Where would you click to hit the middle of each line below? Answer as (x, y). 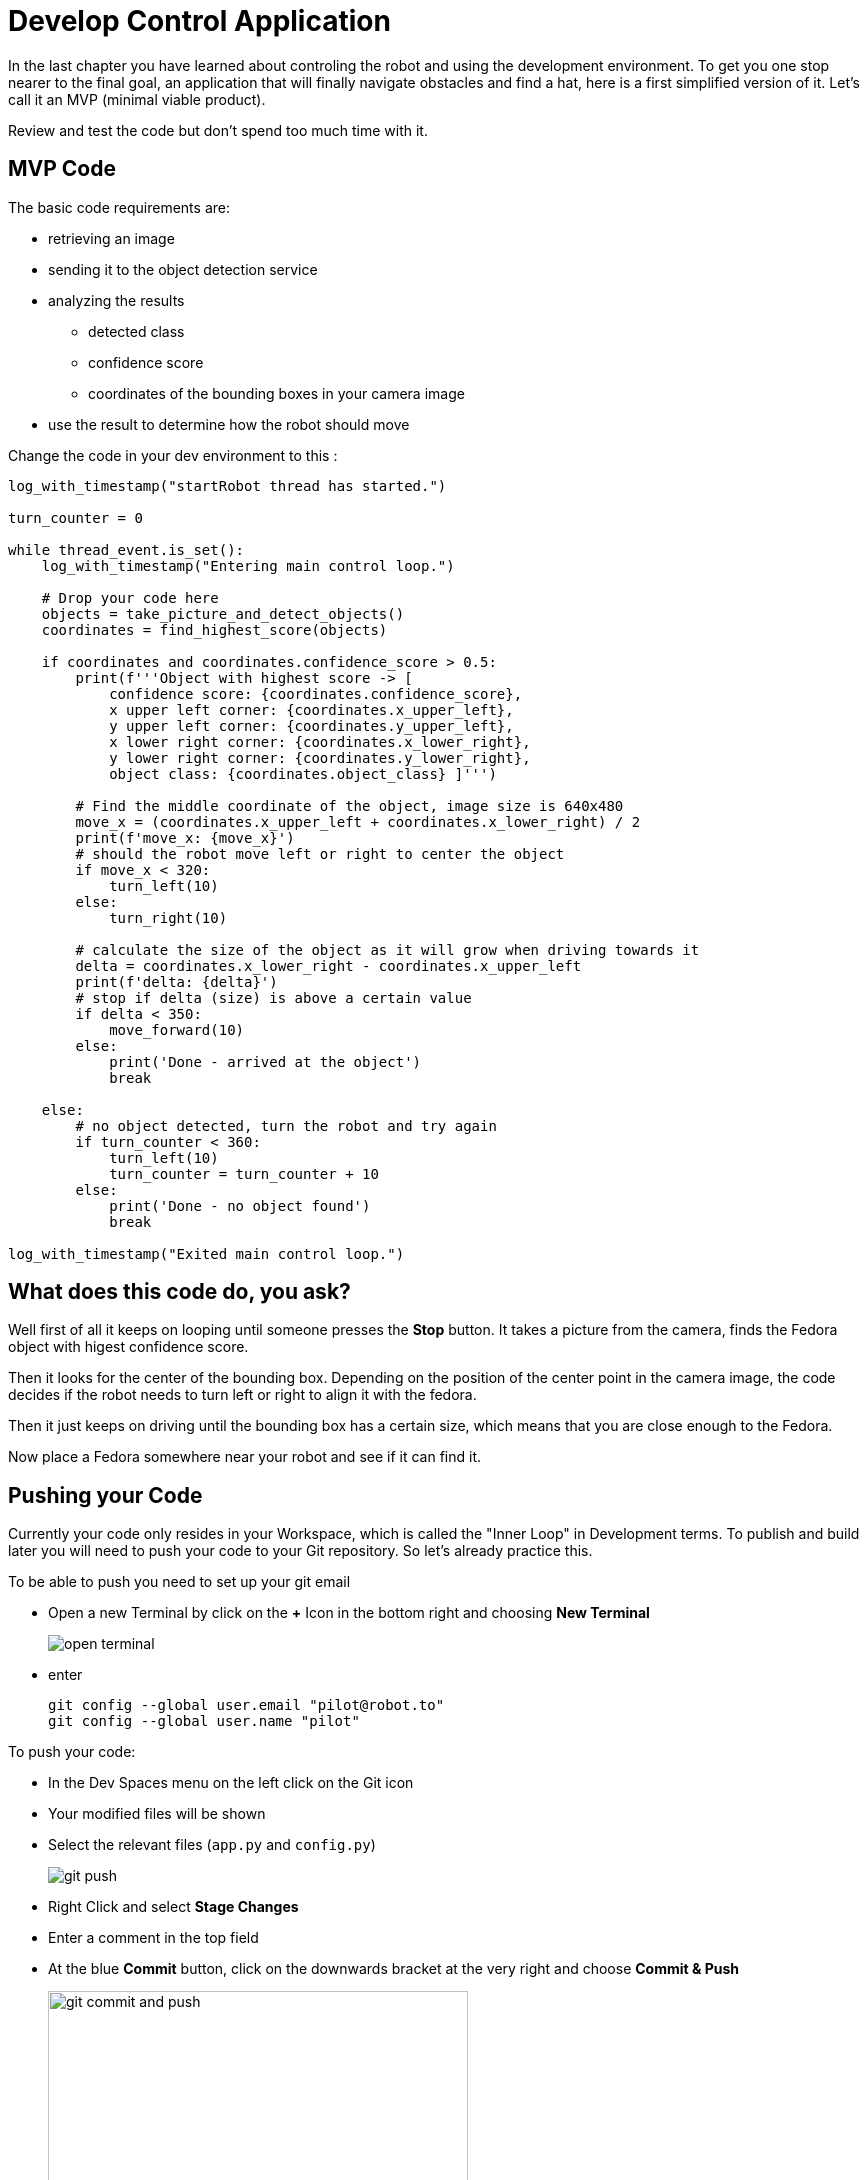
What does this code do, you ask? (179, 1292)
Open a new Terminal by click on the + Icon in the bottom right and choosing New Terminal (349, 1613)
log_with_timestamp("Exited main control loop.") (206, 1253)
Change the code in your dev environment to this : (173, 455)
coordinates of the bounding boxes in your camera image (276, 393)
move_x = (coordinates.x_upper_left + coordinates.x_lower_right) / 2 (358, 821)
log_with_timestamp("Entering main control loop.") (248, 565)
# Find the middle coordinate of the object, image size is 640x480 (349, 805)
